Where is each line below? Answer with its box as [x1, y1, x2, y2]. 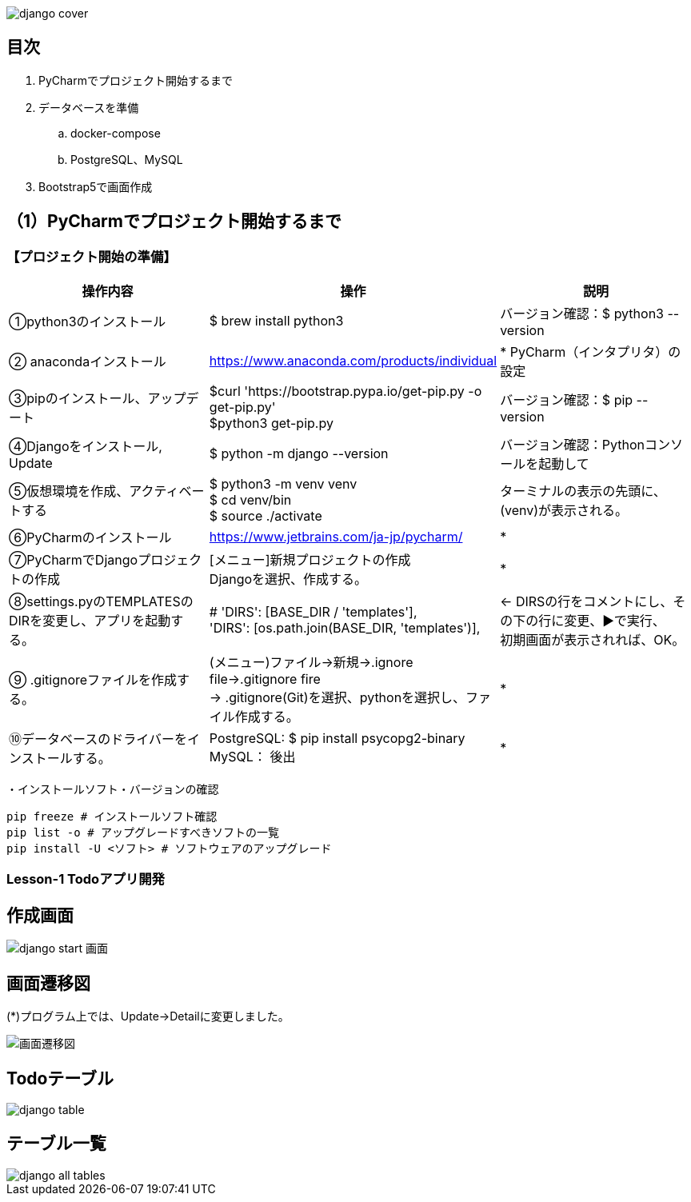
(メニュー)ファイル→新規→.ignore [209, 654, 413, 671]
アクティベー [129, 483, 205, 500]
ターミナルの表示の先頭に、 [500, 483, 666, 500]
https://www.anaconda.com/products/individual [209, 353, 497, 369]
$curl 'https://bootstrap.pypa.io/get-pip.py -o [209, 383, 482, 400]
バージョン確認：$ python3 [500, 305, 664, 322]
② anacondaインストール [9, 353, 166, 370]
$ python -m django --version [209, 445, 389, 462]
